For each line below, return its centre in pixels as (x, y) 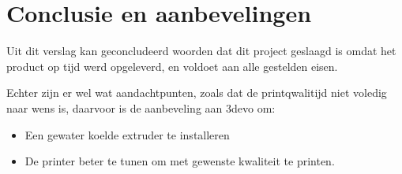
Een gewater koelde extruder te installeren (127, 134)
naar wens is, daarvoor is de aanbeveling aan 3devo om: (141, 107)
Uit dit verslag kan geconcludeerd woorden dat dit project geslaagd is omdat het (201, 51)
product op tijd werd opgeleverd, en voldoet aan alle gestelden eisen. (172, 66)
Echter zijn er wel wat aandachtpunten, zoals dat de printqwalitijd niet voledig (197, 93)
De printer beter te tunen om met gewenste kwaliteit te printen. (180, 161)
